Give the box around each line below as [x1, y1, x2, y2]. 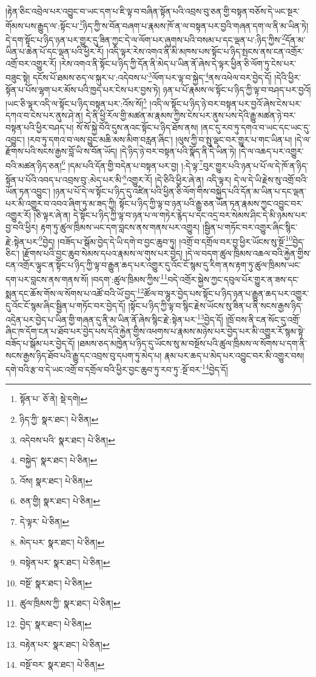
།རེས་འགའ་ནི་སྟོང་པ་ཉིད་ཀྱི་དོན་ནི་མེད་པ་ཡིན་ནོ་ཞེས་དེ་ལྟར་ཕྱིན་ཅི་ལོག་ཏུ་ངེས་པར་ [59, 57, 297, 69]
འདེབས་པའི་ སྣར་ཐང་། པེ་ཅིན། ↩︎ [19, 433, 115, 446]
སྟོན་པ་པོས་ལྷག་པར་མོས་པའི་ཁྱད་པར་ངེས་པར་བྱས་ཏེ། [5, 83, 160, 95]
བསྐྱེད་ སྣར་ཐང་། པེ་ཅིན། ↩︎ [19, 454, 98, 467]
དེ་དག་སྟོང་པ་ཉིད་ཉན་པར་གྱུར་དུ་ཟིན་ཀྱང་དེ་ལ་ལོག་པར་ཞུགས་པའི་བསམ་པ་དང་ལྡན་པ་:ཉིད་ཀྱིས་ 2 [5, 31, 286, 46]
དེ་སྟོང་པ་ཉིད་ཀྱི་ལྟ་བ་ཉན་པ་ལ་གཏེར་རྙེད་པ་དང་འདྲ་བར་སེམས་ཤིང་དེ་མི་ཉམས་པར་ [73, 209, 308, 221]
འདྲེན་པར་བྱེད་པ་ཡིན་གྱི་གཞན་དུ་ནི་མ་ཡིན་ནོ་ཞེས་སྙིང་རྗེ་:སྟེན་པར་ [5, 313, 197, 325]
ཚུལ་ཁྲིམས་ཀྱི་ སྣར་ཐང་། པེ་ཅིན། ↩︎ [19, 597, 121, 609]
